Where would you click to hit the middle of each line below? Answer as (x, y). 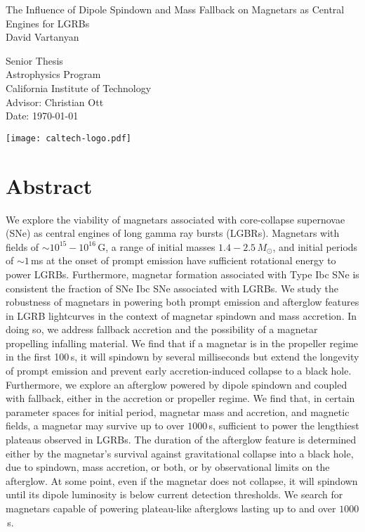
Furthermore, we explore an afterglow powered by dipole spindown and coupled (177, 384)
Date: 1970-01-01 (42, 116)
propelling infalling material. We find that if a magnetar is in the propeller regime (182, 343)
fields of (22, 246)
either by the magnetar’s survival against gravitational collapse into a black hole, (180, 453)
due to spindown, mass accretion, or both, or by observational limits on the (168, 467)
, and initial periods (315, 246)
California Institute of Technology (79, 87)
